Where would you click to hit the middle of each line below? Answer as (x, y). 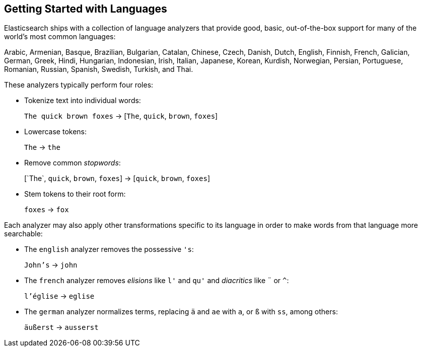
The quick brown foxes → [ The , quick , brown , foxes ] (121, 116)
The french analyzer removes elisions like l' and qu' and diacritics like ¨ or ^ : (157, 281)
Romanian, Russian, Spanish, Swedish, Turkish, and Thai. (99, 69)
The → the (42, 147)
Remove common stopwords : (73, 163)
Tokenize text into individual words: (83, 101)
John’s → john (51, 265)
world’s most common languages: (60, 37)
